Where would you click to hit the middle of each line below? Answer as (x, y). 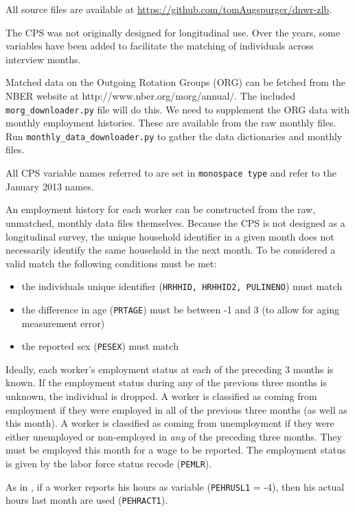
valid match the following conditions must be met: (111, 263)
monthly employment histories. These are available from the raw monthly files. (171, 123)
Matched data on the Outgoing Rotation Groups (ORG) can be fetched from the (176, 82)
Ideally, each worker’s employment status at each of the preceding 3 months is (170, 369)
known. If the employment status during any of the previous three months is (166, 382)
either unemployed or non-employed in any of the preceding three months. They (174, 436)
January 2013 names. (50, 186)
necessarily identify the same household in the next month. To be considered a (171, 250)
